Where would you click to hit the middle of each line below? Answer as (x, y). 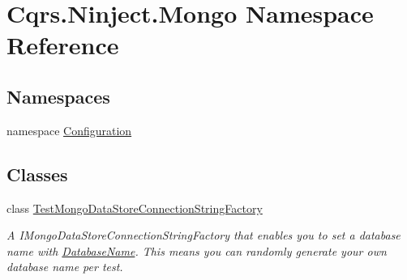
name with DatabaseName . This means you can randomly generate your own (197, 250)
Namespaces (58, 96)
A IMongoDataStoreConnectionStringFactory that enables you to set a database (203, 235)
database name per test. (65, 267)
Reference (63, 45)
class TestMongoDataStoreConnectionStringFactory (135, 208)
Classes (37, 174)
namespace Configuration (69, 130)
